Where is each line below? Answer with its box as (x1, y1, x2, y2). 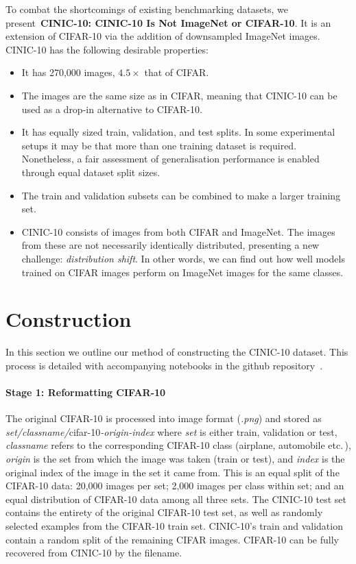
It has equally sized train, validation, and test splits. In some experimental (21, 125, 335, 139)
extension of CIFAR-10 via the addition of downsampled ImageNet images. (5, 29, 320, 43)
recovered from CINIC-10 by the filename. (5, 545, 182, 560)
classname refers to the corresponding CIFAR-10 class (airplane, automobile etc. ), (5, 438, 351, 452)
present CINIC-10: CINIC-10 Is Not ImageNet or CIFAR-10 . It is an (5, 15, 331, 29)
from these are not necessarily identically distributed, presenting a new (21, 238, 320, 252)
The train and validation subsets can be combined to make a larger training (21, 188, 341, 202)
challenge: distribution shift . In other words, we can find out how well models (21, 251, 345, 265)
